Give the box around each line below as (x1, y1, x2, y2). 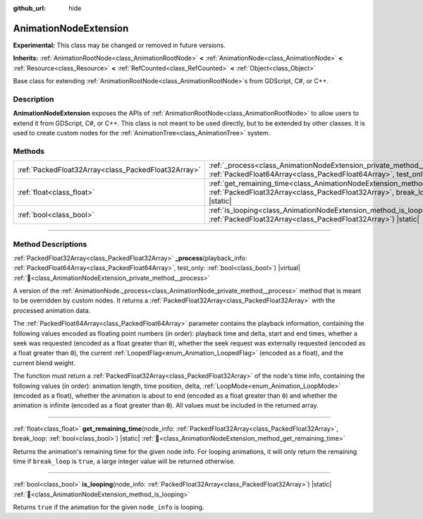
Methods (13, 146, 45, 156)
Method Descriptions (13, 239, 87, 249)
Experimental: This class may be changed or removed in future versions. (13, 41, 226, 49)
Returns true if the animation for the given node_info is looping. (13, 503, 204, 511)
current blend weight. (13, 358, 75, 367)
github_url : (13, 4, 46, 12)
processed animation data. (13, 306, 91, 315)
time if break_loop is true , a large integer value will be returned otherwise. (13, 457, 235, 465)
